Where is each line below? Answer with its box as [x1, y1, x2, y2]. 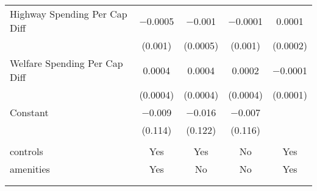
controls [10, 144, 43, 158]
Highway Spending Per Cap [10, 7, 127, 21]
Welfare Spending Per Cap [10, 56, 123, 70]
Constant [10, 105, 49, 119]
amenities [10, 162, 50, 176]
